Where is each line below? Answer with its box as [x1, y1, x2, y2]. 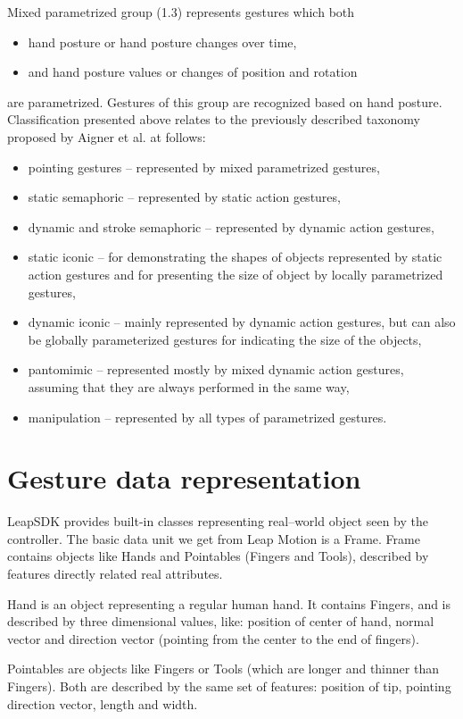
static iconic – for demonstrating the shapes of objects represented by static [28, 247, 442, 266]
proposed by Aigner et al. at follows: [7, 127, 206, 146]
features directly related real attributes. [7, 564, 223, 582]
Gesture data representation [7, 460, 361, 497]
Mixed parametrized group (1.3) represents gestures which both [7, 3, 355, 21]
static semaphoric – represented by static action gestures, [28, 188, 341, 206]
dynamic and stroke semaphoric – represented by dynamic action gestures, [28, 217, 434, 236]
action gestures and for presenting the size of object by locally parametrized [28, 264, 443, 283]
